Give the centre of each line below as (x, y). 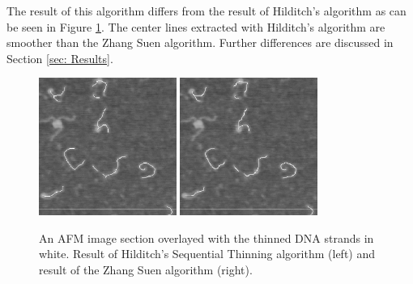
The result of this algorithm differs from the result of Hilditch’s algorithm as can (206, 11)
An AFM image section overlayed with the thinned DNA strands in (206, 237)
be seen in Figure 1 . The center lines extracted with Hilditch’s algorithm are (196, 26)
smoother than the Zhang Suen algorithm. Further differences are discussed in (200, 42)
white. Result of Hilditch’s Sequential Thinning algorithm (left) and (207, 254)
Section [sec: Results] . (60, 58)
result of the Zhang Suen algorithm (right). (146, 269)
